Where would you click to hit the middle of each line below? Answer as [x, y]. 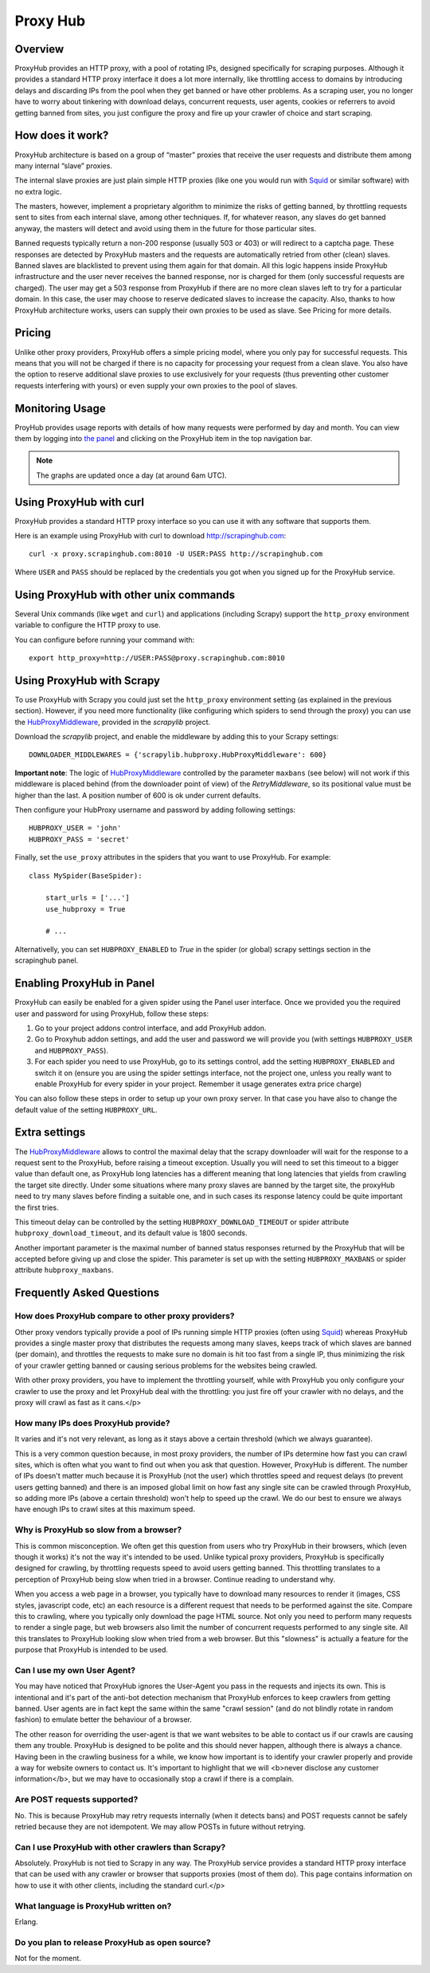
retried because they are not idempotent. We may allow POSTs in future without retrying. [160, 1826]
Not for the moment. [48, 1959]
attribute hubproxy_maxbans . [64, 1270]
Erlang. [27, 1921]
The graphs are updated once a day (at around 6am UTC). [131, 475]
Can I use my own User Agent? [75, 1670]
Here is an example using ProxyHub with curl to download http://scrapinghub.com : [150, 536]
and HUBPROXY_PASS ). [72, 1050]
